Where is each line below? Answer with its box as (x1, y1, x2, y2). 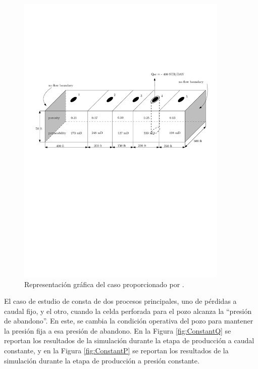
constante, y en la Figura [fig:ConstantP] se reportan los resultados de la (4, 345, 229, 356)
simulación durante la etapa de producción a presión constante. (4, 355, 199, 365)
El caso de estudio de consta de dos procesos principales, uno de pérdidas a (4, 296, 237, 306)
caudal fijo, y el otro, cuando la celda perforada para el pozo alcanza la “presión (4, 305, 252, 316)
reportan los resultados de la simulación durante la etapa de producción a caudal (4, 335, 254, 346)
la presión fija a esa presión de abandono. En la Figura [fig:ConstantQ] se (4, 325, 231, 336)
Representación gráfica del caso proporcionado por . (24, 279, 184, 289)
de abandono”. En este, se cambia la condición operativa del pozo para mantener (4, 315, 253, 326)
